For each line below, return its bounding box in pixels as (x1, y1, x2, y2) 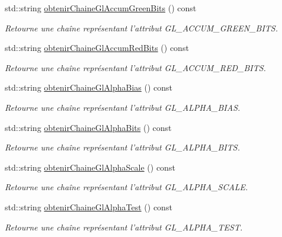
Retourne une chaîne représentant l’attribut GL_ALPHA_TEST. (5, 220, 243, 233)
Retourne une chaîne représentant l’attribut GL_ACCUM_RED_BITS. (5, 61, 266, 73)
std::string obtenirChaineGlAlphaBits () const (5, 121, 172, 133)
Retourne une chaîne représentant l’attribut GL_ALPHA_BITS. (5, 141, 240, 153)
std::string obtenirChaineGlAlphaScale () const (5, 161, 175, 173)
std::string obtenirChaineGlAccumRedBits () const (5, 41, 189, 54)
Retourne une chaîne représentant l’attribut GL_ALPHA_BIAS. (5, 101, 241, 113)
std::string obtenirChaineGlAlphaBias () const (5, 81, 173, 94)
